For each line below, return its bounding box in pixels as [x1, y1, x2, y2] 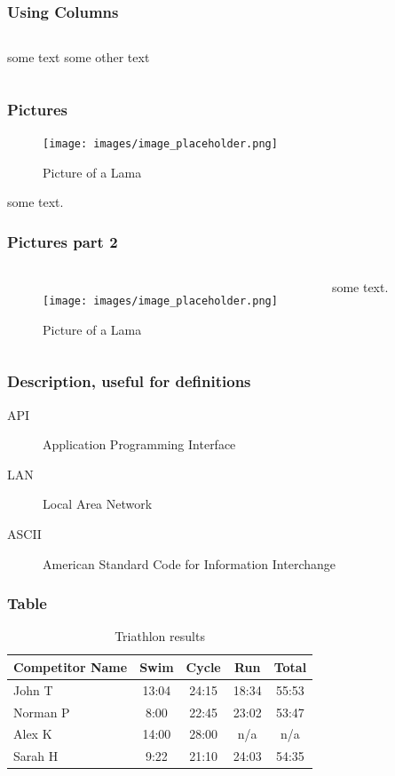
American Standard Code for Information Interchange [43, 554, 336, 573]
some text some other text [7, 48, 150, 67]
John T [13, 680, 53, 699]
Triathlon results [115, 627, 205, 645]
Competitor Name [13, 657, 128, 676]
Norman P [13, 702, 70, 721]
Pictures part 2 [7, 230, 118, 252]
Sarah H [13, 747, 59, 765]
